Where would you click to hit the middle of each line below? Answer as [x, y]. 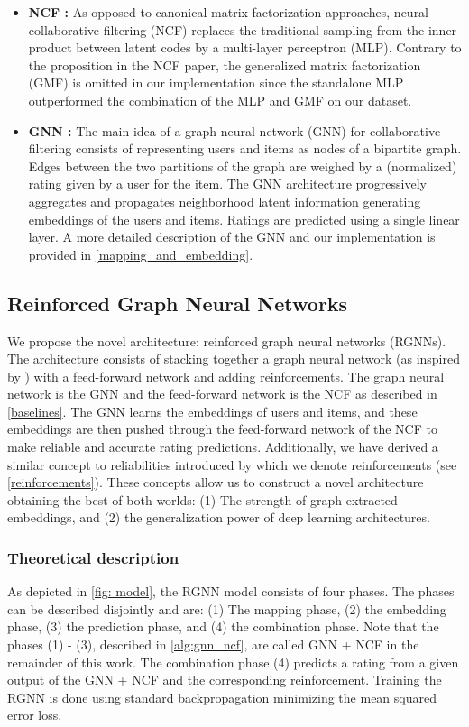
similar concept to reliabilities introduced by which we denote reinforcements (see [232, 464]
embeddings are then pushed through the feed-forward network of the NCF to [222, 429]
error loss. [35, 715]
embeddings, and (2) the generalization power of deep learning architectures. [219, 517]
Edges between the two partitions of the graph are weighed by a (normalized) [243, 166]
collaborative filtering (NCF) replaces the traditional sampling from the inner [243, 29]
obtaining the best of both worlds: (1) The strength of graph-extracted [202, 499]
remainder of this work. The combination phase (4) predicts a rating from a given [233, 662]
